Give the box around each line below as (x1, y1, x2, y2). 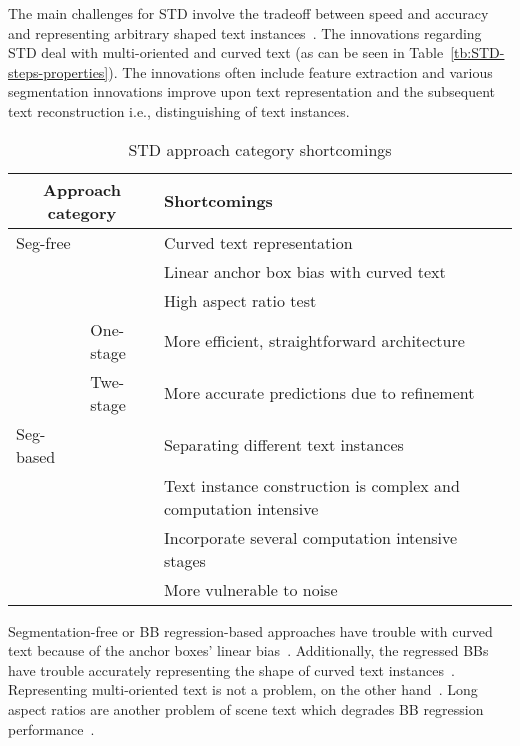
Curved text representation (163, 230, 353, 254)
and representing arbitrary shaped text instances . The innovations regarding (8, 22, 482, 43)
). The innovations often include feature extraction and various (108, 61, 493, 82)
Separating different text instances (163, 433, 404, 457)
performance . (8, 718, 95, 739)
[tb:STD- (450, 42, 505, 63)
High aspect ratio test (163, 288, 317, 312)
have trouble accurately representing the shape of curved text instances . (8, 659, 455, 680)
